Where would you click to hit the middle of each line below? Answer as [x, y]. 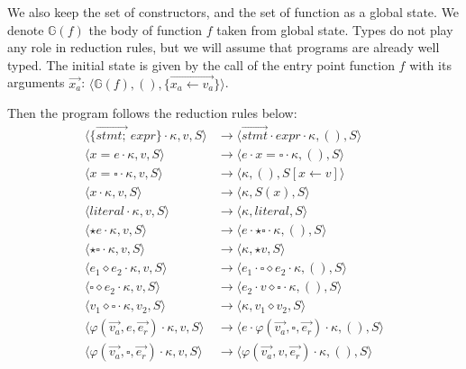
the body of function [146, 29]
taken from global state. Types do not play [335, 29]
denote [26, 29]
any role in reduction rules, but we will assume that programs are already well [224, 47]
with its [430, 64]
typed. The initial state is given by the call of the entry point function [201, 64]
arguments [36, 82]
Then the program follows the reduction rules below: [152, 113]
